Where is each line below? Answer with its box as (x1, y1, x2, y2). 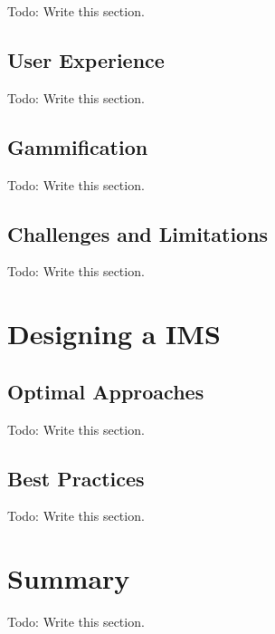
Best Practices (7, 464, 145, 492)
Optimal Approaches (7, 377, 204, 405)
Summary (7, 560, 130, 597)
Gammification (7, 132, 148, 160)
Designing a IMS (7, 315, 221, 352)
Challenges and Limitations (7, 219, 269, 247)
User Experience (7, 45, 165, 73)
